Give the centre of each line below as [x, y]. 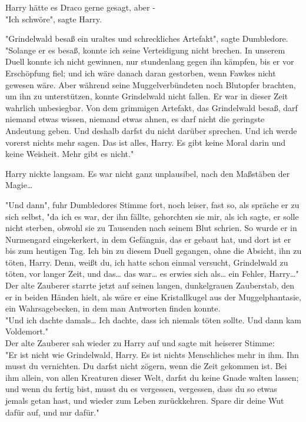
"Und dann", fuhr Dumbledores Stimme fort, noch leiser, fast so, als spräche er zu [152, 204]
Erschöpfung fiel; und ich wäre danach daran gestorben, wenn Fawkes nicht [141, 73]
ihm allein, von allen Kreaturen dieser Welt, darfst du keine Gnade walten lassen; [152, 377]
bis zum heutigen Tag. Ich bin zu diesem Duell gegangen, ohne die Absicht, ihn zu [154, 251]
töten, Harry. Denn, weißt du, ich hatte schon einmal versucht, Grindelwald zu [147, 262]
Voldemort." [27, 331]
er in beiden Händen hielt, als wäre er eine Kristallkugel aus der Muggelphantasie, [153, 297]
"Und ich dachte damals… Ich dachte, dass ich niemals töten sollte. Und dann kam [154, 319]
